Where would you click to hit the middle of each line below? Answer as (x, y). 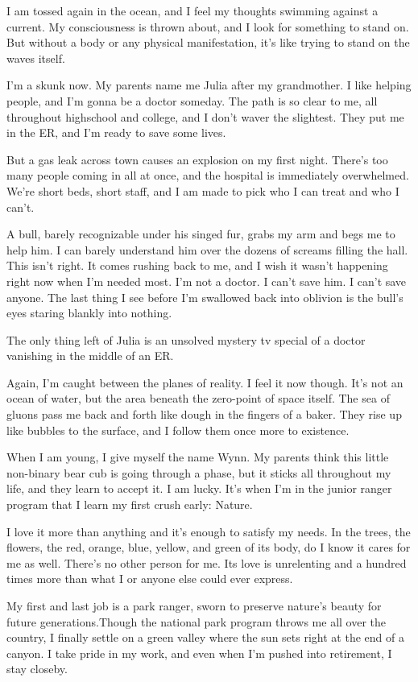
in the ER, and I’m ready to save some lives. (116, 132)
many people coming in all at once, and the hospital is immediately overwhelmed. (208, 175)
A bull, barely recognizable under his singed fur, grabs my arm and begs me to (201, 234)
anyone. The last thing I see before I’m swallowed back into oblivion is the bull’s (205, 297)
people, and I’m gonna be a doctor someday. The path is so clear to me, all (192, 100)
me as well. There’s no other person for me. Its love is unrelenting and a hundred (207, 562)
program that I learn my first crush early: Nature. (130, 504)
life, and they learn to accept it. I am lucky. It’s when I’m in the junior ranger (199, 488)
